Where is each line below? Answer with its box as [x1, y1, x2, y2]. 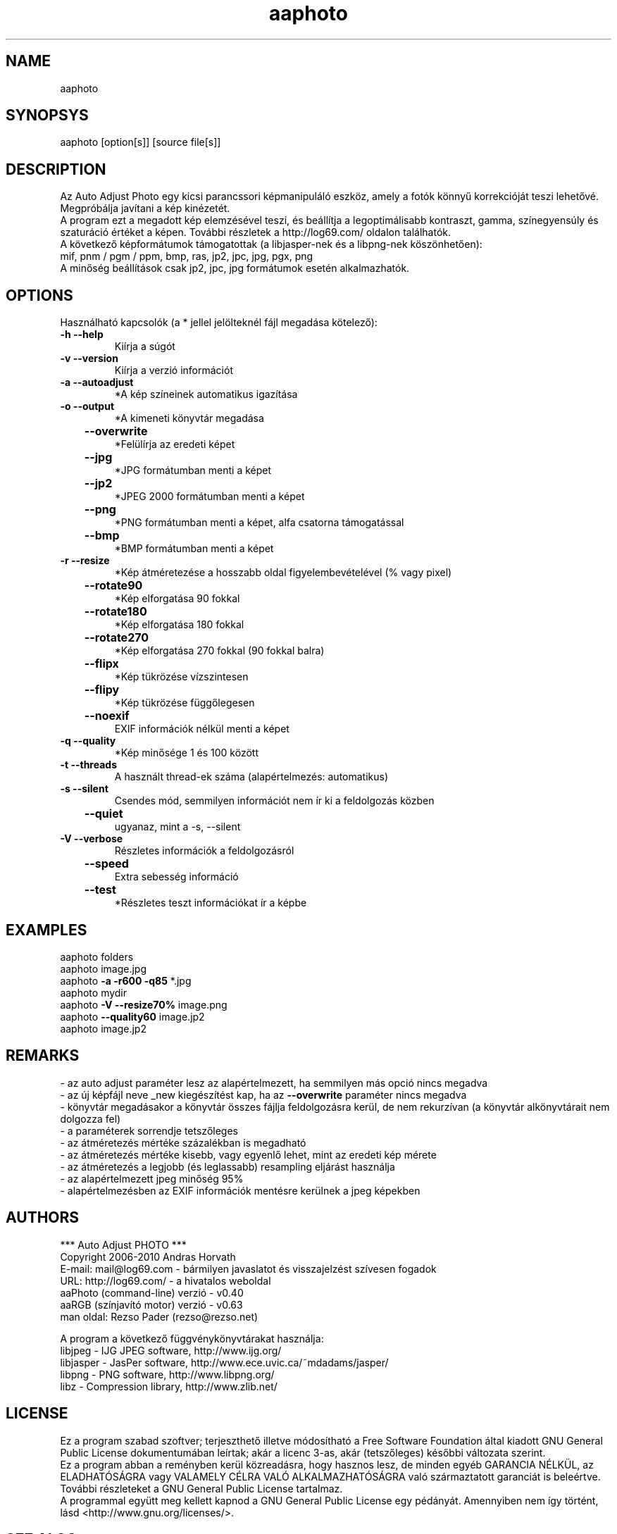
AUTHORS [6, 1209, 80, 1227]
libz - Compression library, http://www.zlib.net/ [60, 1380, 278, 1392]
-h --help [60, 328, 104, 341]
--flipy [84, 682, 120, 697]
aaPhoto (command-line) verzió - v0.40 [60, 1286, 244, 1299]
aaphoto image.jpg [60, 962, 147, 975]
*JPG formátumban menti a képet [114, 464, 272, 477]
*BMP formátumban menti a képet [114, 542, 274, 555]
